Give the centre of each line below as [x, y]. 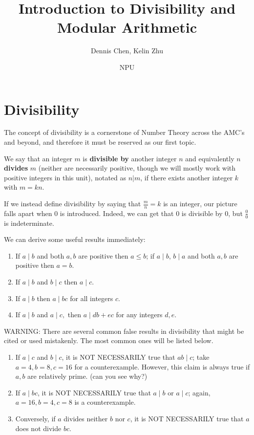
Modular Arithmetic [127, 27]
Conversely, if [35, 418]
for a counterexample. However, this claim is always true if [162, 366]
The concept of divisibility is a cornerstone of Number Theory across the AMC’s [124, 132]
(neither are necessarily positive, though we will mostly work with [137, 168]
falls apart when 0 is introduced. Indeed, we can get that [89, 213]
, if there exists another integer [187, 177]
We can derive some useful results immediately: [75, 239]
